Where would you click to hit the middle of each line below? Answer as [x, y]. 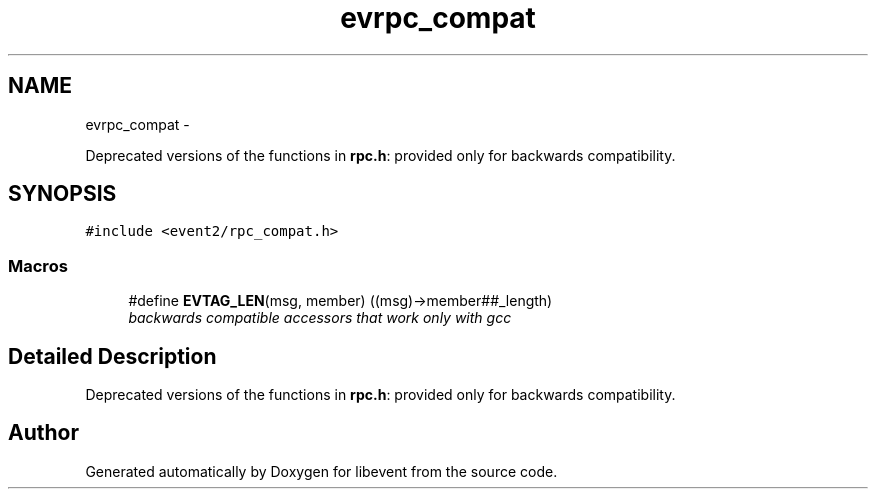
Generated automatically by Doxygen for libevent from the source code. [321, 471]
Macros [38, 265]
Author [43, 433]
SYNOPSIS [62, 194]
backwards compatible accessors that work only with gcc [320, 318]
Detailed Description [112, 356]
